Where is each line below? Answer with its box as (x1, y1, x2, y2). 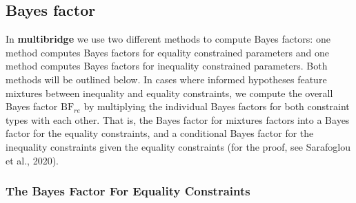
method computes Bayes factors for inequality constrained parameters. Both (6, 58, 328, 73)
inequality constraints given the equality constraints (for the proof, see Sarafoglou (6, 139, 350, 153)
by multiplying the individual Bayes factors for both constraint (83, 99, 350, 114)
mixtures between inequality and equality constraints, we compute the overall (6, 85, 333, 100)
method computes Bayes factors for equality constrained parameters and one (6, 45, 329, 59)
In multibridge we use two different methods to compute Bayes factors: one (6, 32, 330, 46)
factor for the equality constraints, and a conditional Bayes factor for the (6, 126, 314, 140)
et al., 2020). (6, 153, 59, 167)
